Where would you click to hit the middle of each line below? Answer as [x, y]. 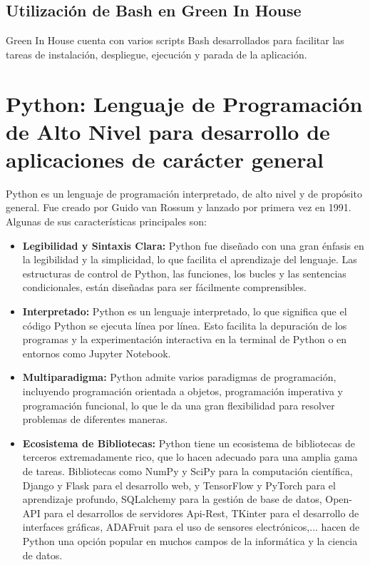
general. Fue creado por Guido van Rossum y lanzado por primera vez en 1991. [179, 207]
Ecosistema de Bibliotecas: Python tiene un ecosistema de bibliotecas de [189, 443]
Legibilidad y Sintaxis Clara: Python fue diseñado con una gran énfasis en [193, 245]
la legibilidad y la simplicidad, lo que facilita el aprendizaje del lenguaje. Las [190, 259]
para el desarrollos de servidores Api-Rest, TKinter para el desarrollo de [201, 513]
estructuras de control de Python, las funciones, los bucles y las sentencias [184, 273]
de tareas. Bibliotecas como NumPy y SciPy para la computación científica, [187, 470]
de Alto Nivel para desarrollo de [168, 131]
